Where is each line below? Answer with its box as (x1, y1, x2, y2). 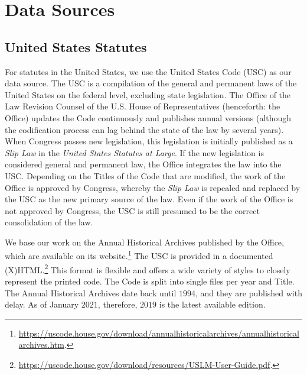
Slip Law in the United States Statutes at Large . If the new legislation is (5, 146, 264, 159)
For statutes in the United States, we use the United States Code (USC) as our (5, 65, 292, 77)
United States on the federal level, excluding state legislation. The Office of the (5, 88, 291, 101)
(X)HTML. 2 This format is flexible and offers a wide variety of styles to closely (5, 261, 290, 276)
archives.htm (18, 338, 64, 351)
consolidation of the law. (5, 216, 93, 228)
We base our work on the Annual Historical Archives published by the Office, (5, 235, 284, 248)
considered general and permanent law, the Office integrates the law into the (5, 158, 282, 170)
